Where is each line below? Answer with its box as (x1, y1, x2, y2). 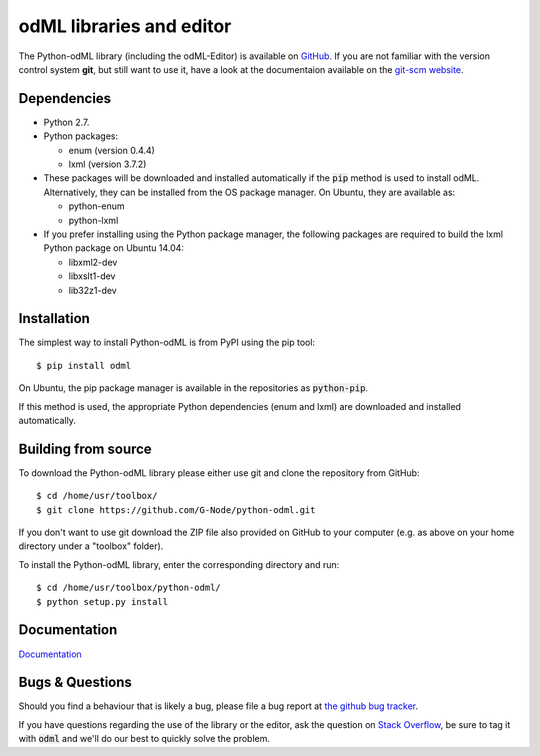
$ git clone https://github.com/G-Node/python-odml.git (36, 504, 316, 515)
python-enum (68, 200, 125, 212)
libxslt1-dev (68, 270, 116, 282)
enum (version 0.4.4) (68, 144, 155, 156)
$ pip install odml (36, 360, 132, 371)
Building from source (18, 440, 152, 457)
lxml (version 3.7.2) (68, 158, 147, 170)
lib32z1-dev (68, 284, 117, 296)
